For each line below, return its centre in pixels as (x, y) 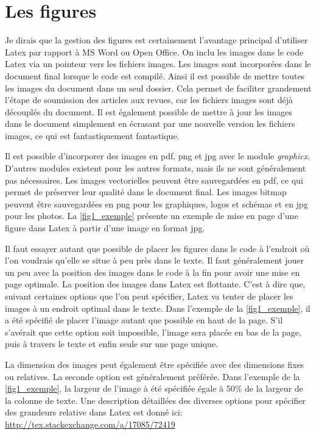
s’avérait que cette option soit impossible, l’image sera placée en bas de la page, (153, 332)
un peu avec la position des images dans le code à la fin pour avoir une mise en (153, 272)
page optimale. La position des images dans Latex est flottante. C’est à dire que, (155, 284)
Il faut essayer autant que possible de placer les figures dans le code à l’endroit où (157, 248)
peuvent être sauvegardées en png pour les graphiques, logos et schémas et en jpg (156, 203)
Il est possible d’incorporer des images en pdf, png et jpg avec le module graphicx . (158, 156)
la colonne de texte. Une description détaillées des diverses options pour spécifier (155, 400)
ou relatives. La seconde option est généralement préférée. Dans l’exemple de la (153, 376)
